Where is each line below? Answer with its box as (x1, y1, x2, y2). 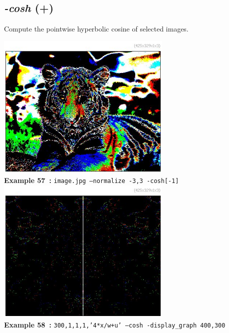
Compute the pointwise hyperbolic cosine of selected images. (4, 23, 189, 34)
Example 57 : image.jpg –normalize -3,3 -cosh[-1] (4, 174, 179, 185)
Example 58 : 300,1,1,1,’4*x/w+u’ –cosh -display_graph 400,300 (4, 319, 226, 329)
